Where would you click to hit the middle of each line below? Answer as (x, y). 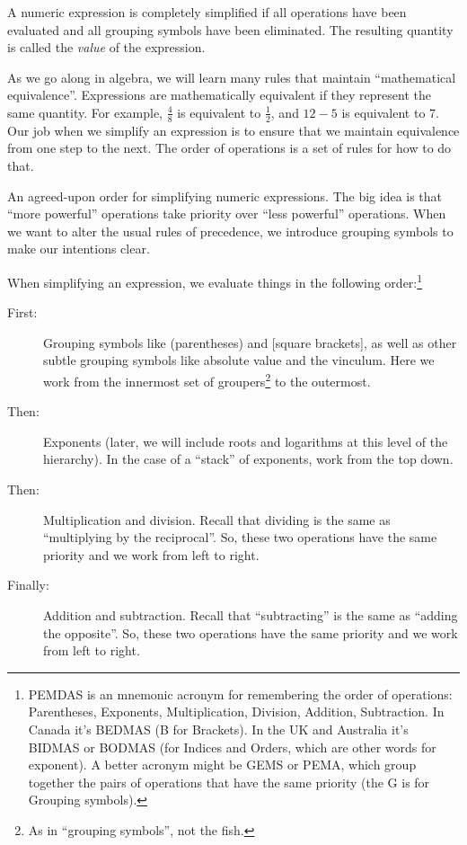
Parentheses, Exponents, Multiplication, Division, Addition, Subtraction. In (236, 712)
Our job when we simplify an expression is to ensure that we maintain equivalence (233, 130)
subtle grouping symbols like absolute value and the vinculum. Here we (239, 360)
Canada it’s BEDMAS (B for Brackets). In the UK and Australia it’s (218, 729)
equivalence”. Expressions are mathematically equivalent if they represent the (219, 95)
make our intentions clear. (79, 249)
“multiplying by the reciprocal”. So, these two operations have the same (240, 537)
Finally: (28, 585)
